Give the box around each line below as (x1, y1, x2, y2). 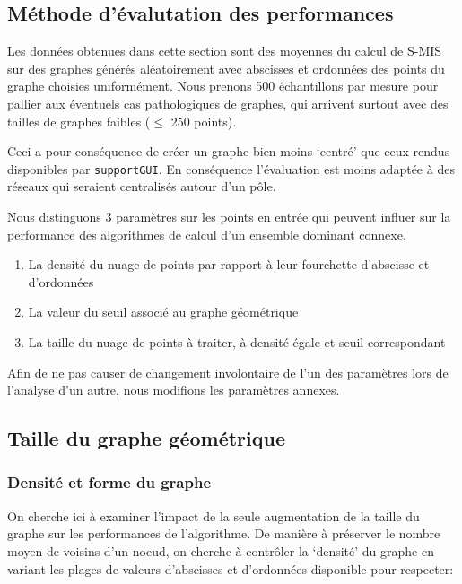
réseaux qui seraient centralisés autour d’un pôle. (7, 177, 276, 196)
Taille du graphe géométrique (7, 424, 286, 452)
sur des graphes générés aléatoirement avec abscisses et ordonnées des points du (7, 58, 445, 77)
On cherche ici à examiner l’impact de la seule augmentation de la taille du (7, 506, 420, 525)
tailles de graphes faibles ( (7, 111, 151, 130)
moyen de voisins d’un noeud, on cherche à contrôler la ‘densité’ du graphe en (7, 541, 434, 560)
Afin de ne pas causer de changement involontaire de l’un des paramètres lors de (7, 362, 449, 381)
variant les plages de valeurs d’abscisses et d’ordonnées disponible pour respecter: (7, 559, 454, 578)
